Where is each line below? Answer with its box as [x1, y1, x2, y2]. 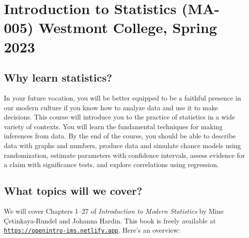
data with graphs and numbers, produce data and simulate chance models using [4, 140, 241, 150]
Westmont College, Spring [38, 17, 217, 37]
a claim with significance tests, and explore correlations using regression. [4, 159, 219, 170]
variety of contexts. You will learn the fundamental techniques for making [4, 121, 223, 131]
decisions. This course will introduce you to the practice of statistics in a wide [4, 112, 235, 122]
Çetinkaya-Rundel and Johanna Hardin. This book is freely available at [4, 215, 216, 225]
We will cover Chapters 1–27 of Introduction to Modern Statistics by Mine [4, 205, 224, 216]
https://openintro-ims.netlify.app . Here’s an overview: [4, 225, 180, 235]
